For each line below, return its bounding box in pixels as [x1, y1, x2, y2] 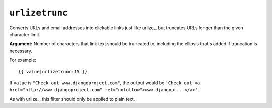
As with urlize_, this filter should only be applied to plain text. [9, 96, 135, 102]
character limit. [9, 31, 41, 37]
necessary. [9, 48, 33, 54]
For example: [9, 57, 37, 63]
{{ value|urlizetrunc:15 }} [18, 69, 88, 74]
